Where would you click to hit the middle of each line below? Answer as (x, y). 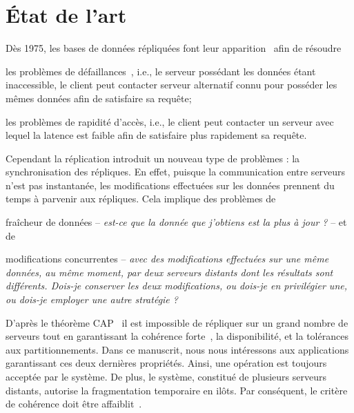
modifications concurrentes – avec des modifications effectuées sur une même (167, 259)
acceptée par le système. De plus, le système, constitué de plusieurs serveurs (166, 376)
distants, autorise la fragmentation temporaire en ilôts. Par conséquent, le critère (177, 390)
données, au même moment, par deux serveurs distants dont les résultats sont (169, 272)
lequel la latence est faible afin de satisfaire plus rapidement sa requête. (156, 135)
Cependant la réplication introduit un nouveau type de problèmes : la (153, 158)
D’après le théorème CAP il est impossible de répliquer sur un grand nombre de (177, 322)
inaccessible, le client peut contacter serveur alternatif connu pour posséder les (171, 85)
